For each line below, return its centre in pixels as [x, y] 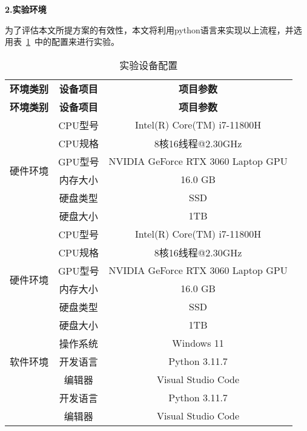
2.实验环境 [26, 9]
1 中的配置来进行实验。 [73, 42]
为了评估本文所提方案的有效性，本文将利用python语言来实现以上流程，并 [149, 29]
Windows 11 [198, 343]
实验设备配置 [149, 65]
